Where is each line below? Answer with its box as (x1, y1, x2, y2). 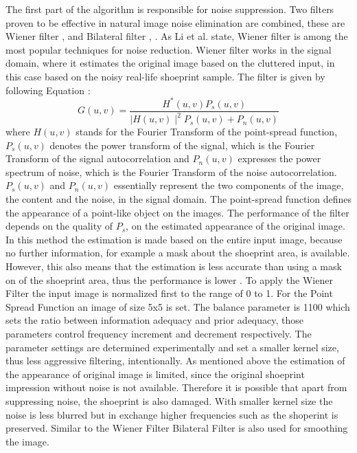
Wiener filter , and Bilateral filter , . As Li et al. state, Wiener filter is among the (5, 29, 348, 43)
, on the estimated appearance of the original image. (126, 219, 345, 233)
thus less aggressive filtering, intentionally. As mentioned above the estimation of (5, 353, 345, 368)
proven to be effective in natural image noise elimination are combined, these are (5, 15, 345, 30)
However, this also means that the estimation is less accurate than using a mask (5, 259, 342, 273)
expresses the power (238, 151, 321, 166)
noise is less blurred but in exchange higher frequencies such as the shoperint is (5, 407, 338, 421)
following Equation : (5, 82, 91, 97)
